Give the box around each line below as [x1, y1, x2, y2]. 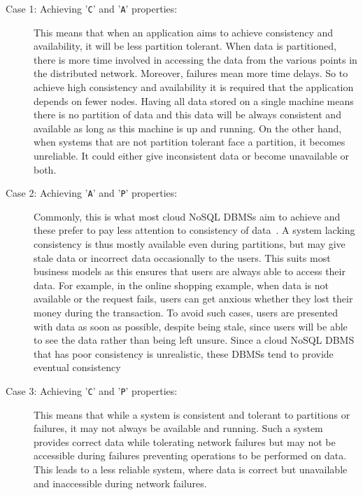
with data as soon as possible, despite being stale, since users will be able [34, 319, 348, 333]
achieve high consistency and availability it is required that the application [34, 80, 354, 95]
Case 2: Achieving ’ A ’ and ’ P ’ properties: [6, 186, 178, 200]
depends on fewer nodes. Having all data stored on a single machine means [34, 93, 354, 108]
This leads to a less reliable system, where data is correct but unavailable [34, 462, 348, 476]
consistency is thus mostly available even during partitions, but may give [34, 237, 346, 251]
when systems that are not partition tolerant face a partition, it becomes [34, 134, 346, 149]
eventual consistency [34, 360, 121, 375]
